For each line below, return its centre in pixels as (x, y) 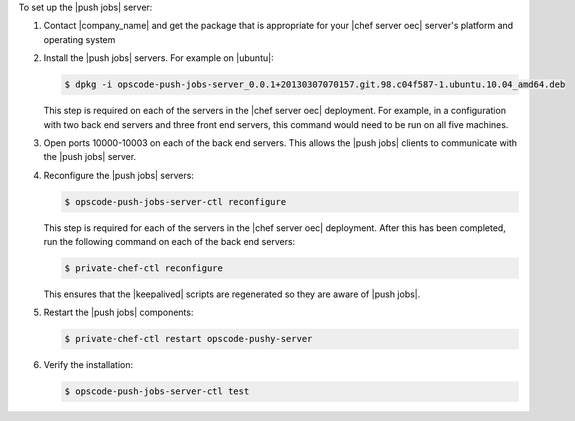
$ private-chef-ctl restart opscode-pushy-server (188, 339)
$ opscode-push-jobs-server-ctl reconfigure (175, 201)
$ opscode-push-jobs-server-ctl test (157, 391)
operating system (79, 39)
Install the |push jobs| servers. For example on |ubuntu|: (158, 58)
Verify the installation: (88, 365)
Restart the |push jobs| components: (118, 312)
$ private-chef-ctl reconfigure (144, 268)
